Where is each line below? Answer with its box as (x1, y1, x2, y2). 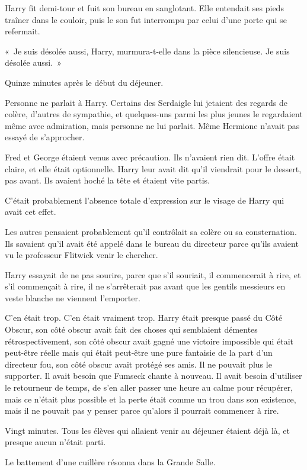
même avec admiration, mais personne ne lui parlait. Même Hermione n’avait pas (5, 119, 300, 131)
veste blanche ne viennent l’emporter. (5, 291, 140, 304)
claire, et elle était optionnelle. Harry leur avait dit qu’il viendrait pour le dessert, (5, 162, 302, 175)
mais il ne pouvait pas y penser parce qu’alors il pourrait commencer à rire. (5, 404, 279, 417)
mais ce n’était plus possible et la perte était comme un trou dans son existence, (5, 392, 296, 405)
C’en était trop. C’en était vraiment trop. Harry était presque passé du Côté (5, 311, 283, 324)
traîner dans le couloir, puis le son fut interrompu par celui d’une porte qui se (5, 13, 287, 25)
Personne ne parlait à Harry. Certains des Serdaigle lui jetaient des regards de (5, 96, 287, 108)
